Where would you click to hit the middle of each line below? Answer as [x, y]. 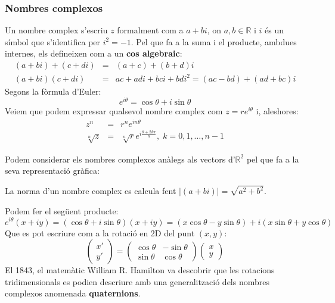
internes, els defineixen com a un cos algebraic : [94, 53]
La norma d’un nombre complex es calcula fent [91, 191]
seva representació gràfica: [52, 171]
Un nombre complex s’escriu [56, 30]
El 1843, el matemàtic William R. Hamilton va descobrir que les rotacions [140, 270]
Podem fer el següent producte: [62, 210]
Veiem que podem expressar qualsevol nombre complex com [114, 111]
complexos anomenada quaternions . [73, 293]
